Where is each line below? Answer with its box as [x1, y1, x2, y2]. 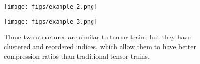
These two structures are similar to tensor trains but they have [4, 32, 191, 42]
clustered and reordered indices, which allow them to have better [4, 41, 196, 51]
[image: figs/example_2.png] [4, 3, 98, 10]
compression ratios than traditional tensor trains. [4, 51, 150, 61]
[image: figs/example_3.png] [4, 18, 98, 25]
